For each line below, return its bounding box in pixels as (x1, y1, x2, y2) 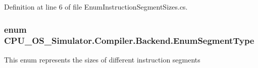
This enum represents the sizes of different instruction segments (4, 54, 200, 64)
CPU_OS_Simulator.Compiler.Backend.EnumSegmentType (4, 34, 254, 47)
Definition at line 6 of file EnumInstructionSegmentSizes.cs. (4, 2, 188, 12)
